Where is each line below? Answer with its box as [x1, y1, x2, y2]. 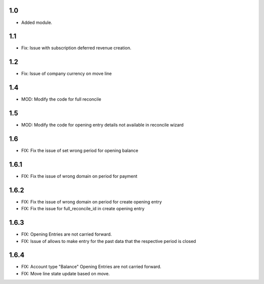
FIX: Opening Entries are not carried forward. [21, 231, 112, 237]
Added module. [21, 20, 52, 25]
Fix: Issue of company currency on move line [21, 71, 112, 77]
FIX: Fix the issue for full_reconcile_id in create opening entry [21, 206, 145, 212]
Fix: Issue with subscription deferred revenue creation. [21, 45, 132, 51]
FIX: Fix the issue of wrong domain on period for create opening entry [21, 198, 162, 205]
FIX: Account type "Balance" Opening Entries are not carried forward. [21, 264, 161, 270]
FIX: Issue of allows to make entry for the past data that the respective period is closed [21, 238, 197, 244]
